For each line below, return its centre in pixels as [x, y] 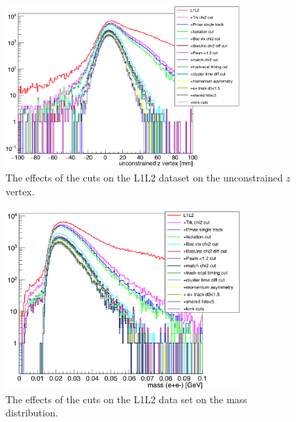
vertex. [20, 192]
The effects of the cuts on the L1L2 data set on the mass [126, 399]
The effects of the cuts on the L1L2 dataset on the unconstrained [144, 178]
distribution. [32, 413]
